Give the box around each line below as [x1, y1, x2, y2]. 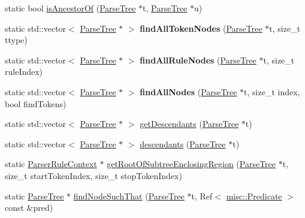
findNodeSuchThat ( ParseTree [73, 189, 185, 202]
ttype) [5, 34, 28, 46]
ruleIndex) [5, 65, 43, 78]
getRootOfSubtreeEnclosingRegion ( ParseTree [107, 158, 276, 170]
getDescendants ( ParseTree [140, 117, 239, 130]
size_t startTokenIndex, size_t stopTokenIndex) [5, 169, 182, 181]
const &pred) [5, 201, 53, 214]
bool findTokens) [5, 97, 67, 110]
